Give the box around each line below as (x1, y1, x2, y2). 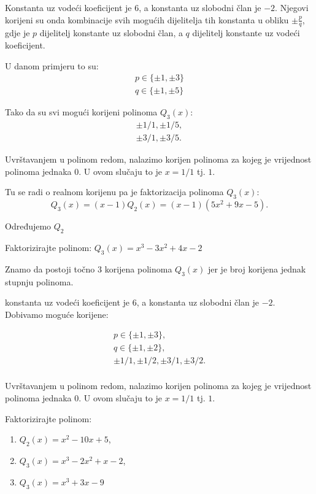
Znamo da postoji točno (5, 262, 95, 275)
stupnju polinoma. (5, 275, 74, 288)
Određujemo (5, 220, 52, 233)
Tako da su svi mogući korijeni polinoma (5, 106, 158, 118)
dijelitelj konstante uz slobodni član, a (39, 26, 183, 39)
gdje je (5, 26, 30, 39)
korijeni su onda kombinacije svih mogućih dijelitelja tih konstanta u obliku (5, 13, 289, 26)
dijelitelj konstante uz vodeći (192, 26, 300, 39)
